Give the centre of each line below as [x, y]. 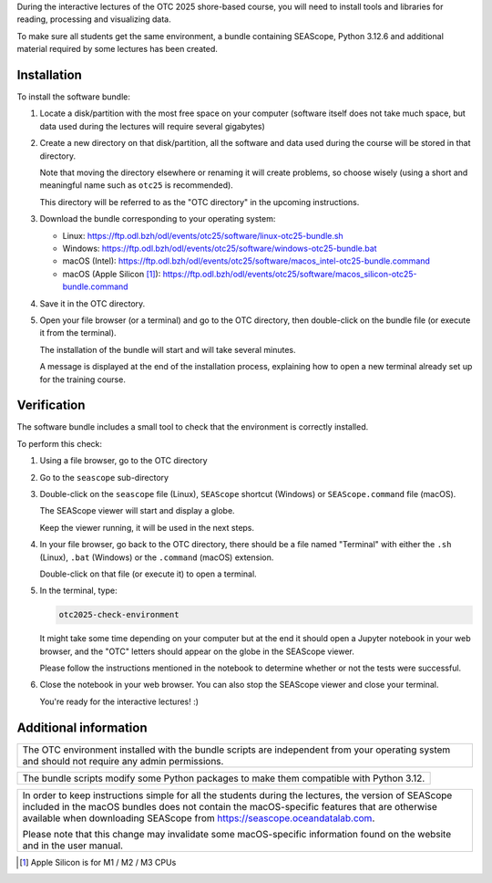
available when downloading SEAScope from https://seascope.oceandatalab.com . [199, 818]
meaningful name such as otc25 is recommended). [137, 185]
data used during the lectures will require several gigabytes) [153, 126]
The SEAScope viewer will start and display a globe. [138, 511]
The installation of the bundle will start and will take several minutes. [168, 349]
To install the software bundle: [74, 97]
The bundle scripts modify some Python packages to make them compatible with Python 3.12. [224, 778]
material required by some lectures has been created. [118, 49]
